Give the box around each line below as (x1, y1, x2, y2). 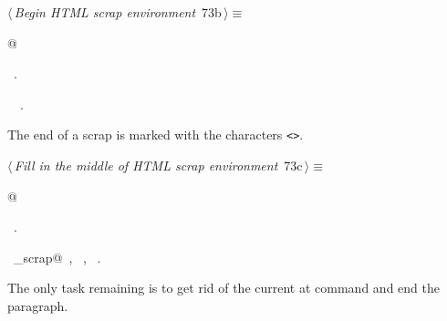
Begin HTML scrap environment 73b (14, 3, 222, 21)
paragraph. (7, 296, 68, 315)
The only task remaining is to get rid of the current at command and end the (7, 278, 440, 297)
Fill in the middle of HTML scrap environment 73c (14, 156, 303, 175)
